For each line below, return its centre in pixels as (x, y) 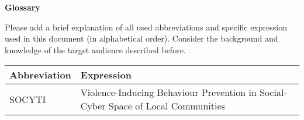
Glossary (23, 7)
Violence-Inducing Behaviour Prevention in (168, 92)
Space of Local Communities (167, 106)
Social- (273, 92)
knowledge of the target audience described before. (95, 49)
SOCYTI (28, 99)
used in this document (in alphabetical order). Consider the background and (141, 38)
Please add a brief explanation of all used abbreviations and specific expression (146, 27)
